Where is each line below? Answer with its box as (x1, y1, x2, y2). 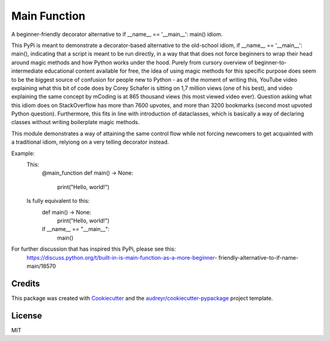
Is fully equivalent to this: (26, 197, 90, 205)
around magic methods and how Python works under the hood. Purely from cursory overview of (11, 59, 254, 66)
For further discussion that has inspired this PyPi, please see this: (11, 245, 177, 253)
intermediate (11, 67, 43, 75)
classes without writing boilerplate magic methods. (11, 119, 140, 126)
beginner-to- (254, 59, 287, 66)
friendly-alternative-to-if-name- (218, 254, 299, 261)
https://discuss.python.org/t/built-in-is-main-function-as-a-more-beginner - (26, 254, 218, 261)
